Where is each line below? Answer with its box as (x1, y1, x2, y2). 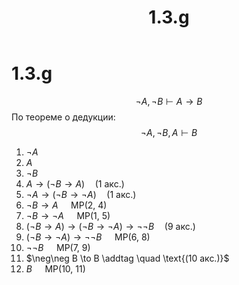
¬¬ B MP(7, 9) (25, 241, 91, 253)
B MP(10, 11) (25, 262, 86, 275)
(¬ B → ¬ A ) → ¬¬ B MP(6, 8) (25, 231, 151, 243)
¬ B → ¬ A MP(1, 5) (25, 209, 111, 221)
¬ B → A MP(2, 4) (25, 199, 108, 211)
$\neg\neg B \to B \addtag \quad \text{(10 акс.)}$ (25, 252, 230, 264)
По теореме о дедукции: (11, 111, 116, 123)
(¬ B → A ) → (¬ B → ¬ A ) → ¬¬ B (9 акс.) (25, 220, 196, 232)
